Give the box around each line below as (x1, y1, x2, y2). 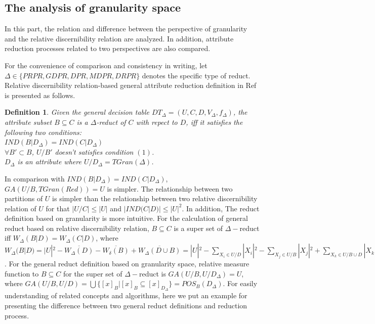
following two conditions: (5, 126, 82, 137)
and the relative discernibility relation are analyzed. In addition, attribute (5, 33, 234, 43)
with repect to (136, 116, 178, 127)
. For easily (223, 278, 258, 289)
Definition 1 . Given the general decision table (5, 107, 150, 117)
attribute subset (5, 116, 52, 127)
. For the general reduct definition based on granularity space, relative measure (5, 258, 249, 269)
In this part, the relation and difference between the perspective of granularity (5, 23, 247, 34)
